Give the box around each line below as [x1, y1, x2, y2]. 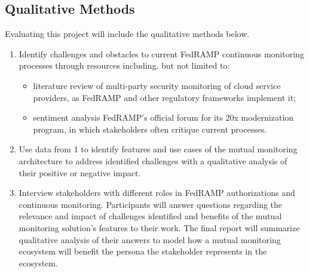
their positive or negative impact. [19, 166, 141, 179]
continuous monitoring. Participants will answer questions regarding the [19, 198, 283, 210]
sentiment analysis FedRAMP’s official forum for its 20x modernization [33, 111, 294, 124]
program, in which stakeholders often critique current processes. [33, 122, 267, 135]
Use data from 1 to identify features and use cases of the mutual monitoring [19, 143, 298, 155]
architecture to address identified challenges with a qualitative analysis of [19, 154, 287, 167]
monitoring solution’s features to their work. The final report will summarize [19, 221, 300, 234]
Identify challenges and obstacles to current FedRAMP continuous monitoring [19, 47, 304, 60]
